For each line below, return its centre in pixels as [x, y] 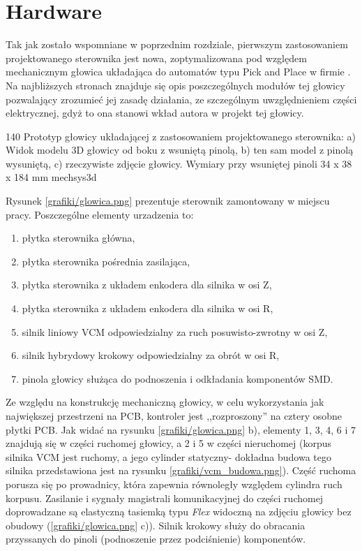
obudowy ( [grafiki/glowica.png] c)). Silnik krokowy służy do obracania [156, 525]
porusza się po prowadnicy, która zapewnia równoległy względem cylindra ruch [174, 484]
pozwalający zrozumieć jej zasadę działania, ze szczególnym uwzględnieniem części [181, 99]
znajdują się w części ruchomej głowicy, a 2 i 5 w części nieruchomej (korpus [169, 443]
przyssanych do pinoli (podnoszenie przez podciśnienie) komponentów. [156, 539]
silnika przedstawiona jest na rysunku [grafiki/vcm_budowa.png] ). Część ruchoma [181, 470]
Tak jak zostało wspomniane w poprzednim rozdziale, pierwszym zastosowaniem [177, 44]
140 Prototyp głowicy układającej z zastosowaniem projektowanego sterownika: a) [181, 136]
